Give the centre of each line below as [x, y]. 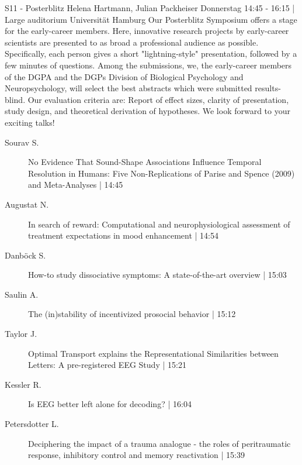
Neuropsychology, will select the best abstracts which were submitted [129, 88]
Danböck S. [25, 255]
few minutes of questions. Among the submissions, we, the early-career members [148, 65]
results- [268, 88]
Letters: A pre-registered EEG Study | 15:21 [107, 365]
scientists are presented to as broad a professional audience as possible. [132, 42]
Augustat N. [27, 204]
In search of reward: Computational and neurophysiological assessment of [159, 224]
